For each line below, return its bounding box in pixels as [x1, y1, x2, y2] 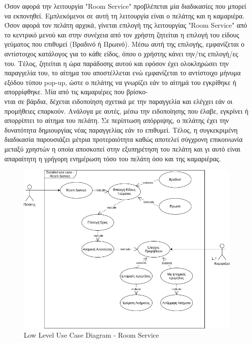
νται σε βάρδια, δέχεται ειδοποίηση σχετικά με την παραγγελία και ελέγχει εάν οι [4, 96, 233, 106]
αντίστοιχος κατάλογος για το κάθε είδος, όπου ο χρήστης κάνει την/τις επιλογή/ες [4, 48, 238, 58]
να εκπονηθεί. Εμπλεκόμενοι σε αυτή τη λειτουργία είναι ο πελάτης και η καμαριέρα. [4, 10, 245, 20]
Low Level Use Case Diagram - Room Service [24, 330, 159, 340]
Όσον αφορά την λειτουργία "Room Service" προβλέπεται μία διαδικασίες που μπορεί [4, 1, 247, 11]
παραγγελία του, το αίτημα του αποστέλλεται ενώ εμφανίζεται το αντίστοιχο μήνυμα [4, 68, 241, 78]
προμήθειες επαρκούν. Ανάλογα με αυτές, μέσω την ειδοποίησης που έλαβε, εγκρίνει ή [4, 105, 249, 116]
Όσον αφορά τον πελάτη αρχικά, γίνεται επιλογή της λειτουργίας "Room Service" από [4, 20, 247, 30]
